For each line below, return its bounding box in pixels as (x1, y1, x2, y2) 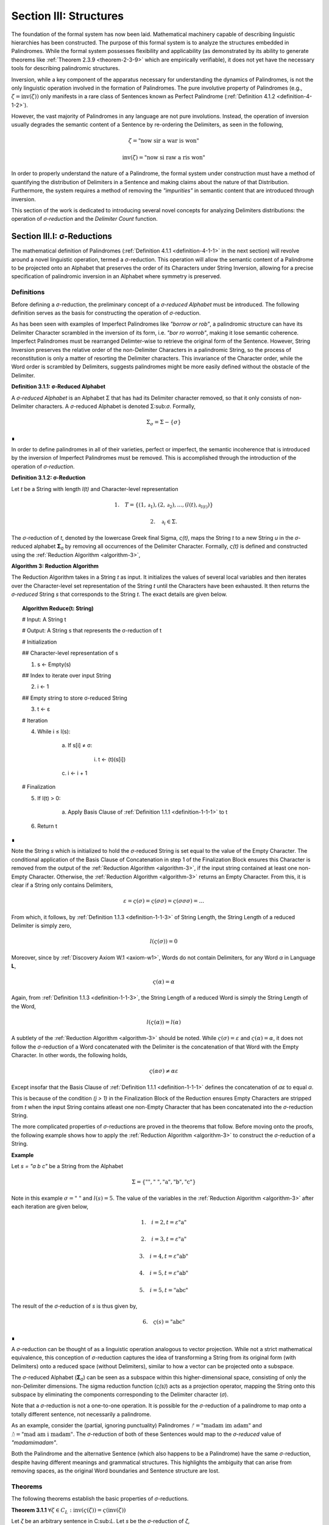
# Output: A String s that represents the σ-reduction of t (22, 627, 162, 634)
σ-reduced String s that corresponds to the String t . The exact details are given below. (11, 590, 228, 598)
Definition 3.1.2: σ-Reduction (11, 474, 86, 481)
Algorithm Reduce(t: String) (22, 605, 94, 612)
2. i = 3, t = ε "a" (141, 1236, 187, 1243)
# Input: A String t (22, 615, 66, 623)
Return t (37, 822, 58, 830)
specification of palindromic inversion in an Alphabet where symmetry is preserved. (11, 273, 222, 280)
